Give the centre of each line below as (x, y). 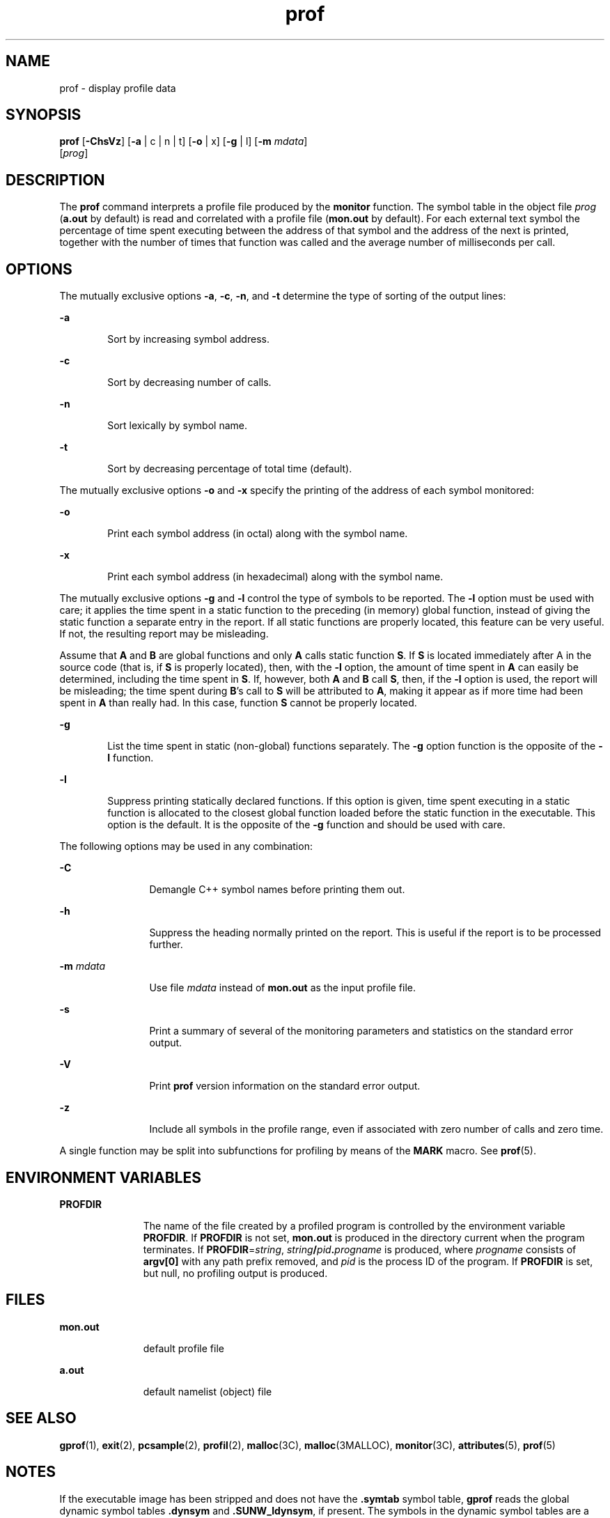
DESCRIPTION (55, 180)
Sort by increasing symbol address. (188, 339)
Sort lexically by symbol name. (178, 426)
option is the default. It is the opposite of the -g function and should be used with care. (306, 825)
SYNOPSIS (44, 115)
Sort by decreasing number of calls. (189, 382)
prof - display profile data (118, 88)
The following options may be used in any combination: (186, 846)
